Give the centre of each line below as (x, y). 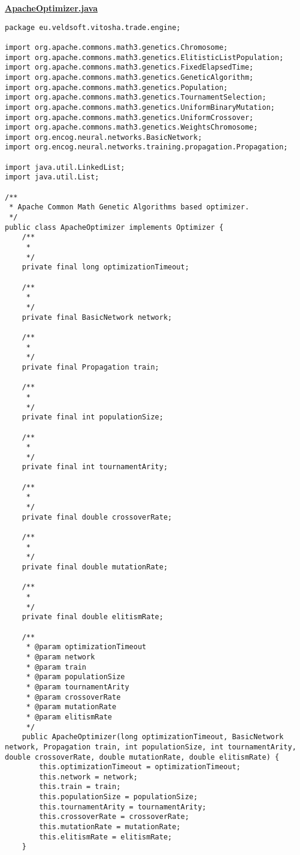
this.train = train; (80, 787)
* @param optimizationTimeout (86, 647)
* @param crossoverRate (73, 697)
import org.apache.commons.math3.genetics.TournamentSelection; (136, 97)
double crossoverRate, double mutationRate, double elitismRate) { (142, 757)
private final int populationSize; (93, 417)
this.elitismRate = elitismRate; (106, 837)
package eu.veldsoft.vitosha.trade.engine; (93, 27)
